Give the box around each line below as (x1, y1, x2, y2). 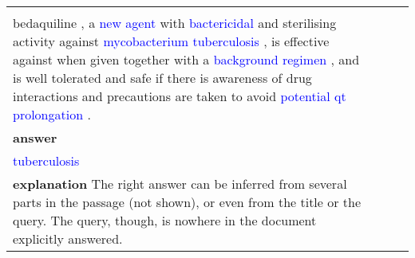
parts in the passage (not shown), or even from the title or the (13, 193, 362, 211)
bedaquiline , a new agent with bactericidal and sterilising (13, 14, 337, 32)
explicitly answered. (13, 229, 123, 248)
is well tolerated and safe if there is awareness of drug (13, 68, 312, 87)
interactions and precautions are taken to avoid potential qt (13, 87, 346, 105)
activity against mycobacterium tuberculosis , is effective (13, 32, 330, 50)
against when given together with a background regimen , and (13, 50, 360, 68)
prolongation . (13, 105, 91, 123)
